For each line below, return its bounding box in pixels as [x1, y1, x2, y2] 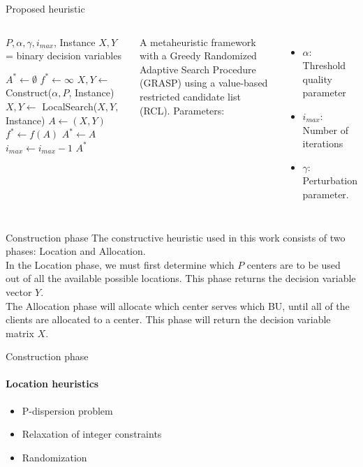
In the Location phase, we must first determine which [6, 257, 235, 272]
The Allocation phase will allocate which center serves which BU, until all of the [6, 298, 350, 313]
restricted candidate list [139, 89, 241, 103]
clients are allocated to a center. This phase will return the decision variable [6, 312, 331, 327]
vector [6, 284, 32, 299]
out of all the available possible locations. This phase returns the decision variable [6, 271, 356, 286]
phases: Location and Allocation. [6, 244, 146, 258]
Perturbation [302, 173, 358, 188]
